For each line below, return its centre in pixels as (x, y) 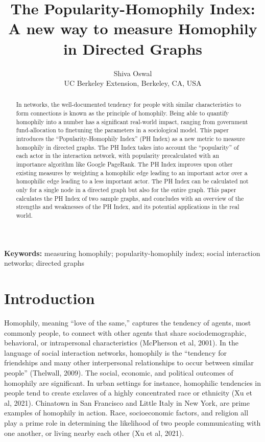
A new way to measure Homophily (133, 28)
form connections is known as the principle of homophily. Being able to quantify (123, 113)
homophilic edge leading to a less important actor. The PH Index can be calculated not (132, 181)
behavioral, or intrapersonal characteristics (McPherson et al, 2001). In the (121, 343)
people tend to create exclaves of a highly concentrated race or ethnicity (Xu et (128, 393)
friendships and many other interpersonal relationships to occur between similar (129, 363)
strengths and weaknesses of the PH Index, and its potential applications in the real (128, 207)
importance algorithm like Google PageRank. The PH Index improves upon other (124, 164)
